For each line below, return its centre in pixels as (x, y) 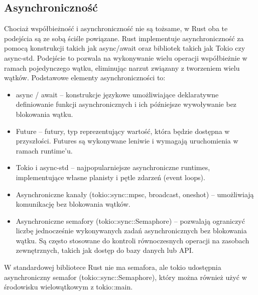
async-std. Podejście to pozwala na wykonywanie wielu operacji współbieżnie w (126, 57)
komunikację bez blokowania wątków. (73, 204)
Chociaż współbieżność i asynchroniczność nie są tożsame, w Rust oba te (116, 28)
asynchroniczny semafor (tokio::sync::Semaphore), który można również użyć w (125, 277)
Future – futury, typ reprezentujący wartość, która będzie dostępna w (123, 131)
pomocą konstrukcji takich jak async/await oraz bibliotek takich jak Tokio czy (125, 48)
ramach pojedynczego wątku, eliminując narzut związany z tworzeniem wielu (122, 67)
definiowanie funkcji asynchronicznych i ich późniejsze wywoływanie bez (126, 104)
